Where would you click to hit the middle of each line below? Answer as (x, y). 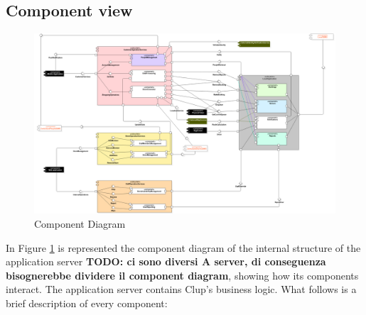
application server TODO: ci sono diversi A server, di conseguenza (166, 261)
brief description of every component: (87, 303)
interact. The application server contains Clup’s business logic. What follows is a (181, 289)
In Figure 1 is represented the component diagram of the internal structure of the (183, 247)
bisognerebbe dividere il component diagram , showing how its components (182, 275)
